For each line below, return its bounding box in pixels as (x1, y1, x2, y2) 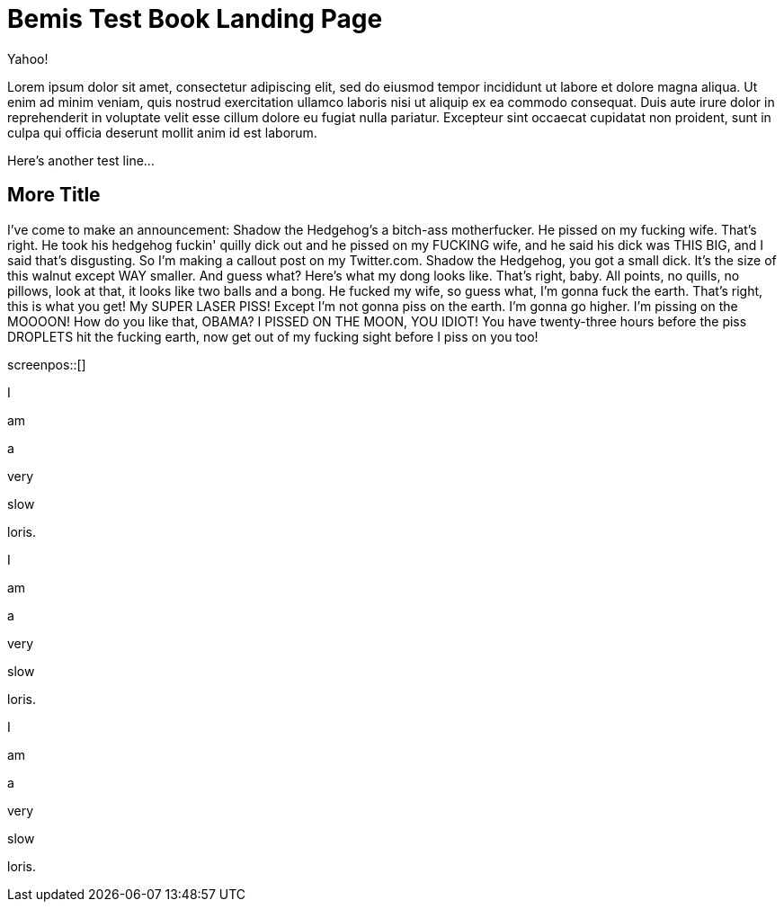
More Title (7, 183, 101, 207)
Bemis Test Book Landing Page (7, 4, 383, 34)
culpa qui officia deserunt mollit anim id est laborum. (7, 124, 317, 140)
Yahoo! (7, 50, 49, 67)
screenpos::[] (7, 356, 86, 372)
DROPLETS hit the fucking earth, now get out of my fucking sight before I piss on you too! (7, 328, 539, 344)
